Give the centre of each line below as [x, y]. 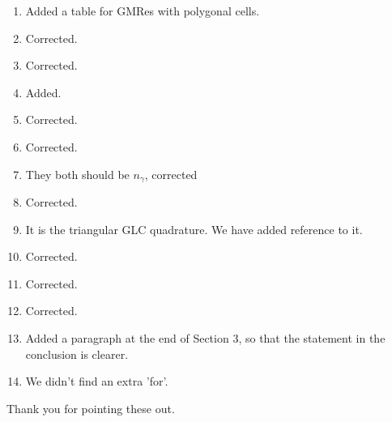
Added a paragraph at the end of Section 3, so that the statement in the [205, 337]
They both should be [77, 174]
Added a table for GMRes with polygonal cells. [143, 11]
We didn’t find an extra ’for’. [97, 381]
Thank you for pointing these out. [91, 408]
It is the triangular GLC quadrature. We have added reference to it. [194, 229]
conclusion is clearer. [77, 354]
